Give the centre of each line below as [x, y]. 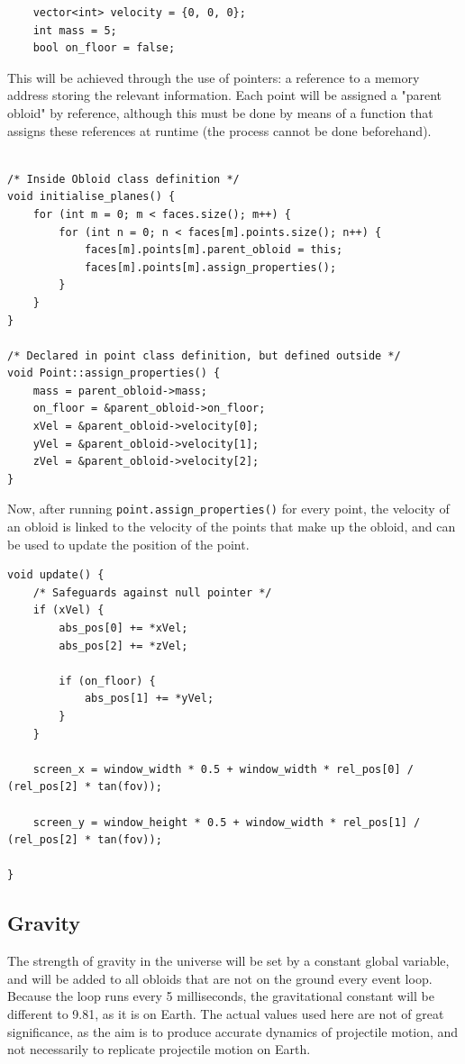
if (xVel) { [68, 610]
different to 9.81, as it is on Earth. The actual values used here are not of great [226, 1013]
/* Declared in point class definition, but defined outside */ [204, 355]
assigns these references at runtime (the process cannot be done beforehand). [219, 130]
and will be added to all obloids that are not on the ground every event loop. [220, 978]
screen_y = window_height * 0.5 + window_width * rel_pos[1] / [227, 822]
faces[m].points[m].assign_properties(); [210, 267]
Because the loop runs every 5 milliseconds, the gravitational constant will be [221, 996]
